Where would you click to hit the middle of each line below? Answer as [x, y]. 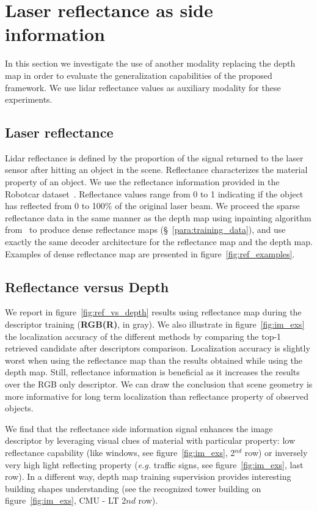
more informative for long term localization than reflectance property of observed [157, 396]
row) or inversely [276, 452]
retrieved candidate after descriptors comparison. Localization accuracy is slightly [158, 348]
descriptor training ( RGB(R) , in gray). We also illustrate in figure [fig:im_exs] [155, 324]
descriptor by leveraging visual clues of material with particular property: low [150, 440]
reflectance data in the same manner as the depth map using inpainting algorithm [158, 217]
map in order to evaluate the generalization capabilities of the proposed [139, 75]
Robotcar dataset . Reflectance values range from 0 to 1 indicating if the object [154, 193]
